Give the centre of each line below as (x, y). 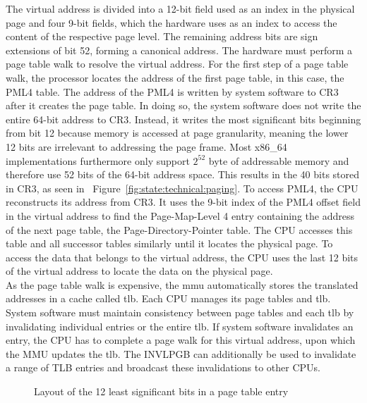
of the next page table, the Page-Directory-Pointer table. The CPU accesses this (179, 229)
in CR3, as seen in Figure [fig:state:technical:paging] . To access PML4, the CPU (182, 188)
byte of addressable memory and (279, 160)
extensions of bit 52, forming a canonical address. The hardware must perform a (179, 50)
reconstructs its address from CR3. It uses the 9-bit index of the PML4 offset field (183, 202)
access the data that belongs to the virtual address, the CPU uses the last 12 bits (182, 257)
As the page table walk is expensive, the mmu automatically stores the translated (182, 284)
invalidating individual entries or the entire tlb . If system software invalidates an (180, 326)
